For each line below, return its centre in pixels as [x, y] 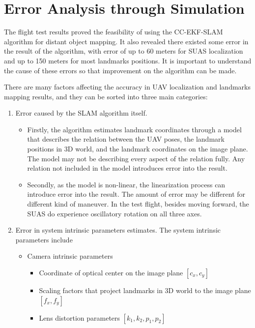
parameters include [44, 239]
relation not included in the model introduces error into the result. [127, 168]
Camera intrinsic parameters [70, 256]
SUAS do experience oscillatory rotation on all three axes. [114, 213]
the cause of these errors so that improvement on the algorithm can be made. [120, 70]
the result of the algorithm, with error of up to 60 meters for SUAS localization [124, 51]
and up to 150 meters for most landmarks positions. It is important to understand [128, 60]
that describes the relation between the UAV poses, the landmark [126, 139]
